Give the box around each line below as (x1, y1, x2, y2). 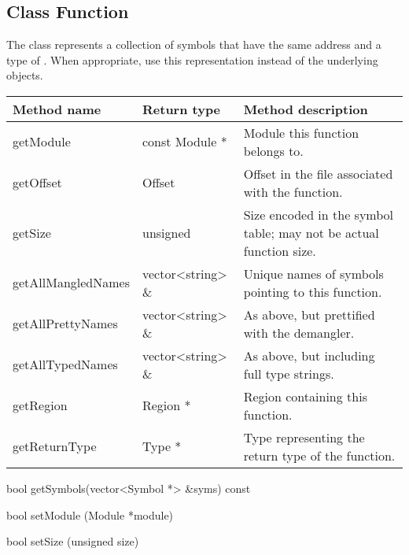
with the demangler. (243, 323, 355, 342)
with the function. (243, 182, 343, 201)
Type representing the (243, 427, 365, 446)
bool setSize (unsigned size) (6, 533, 139, 549)
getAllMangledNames (13, 273, 130, 292)
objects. (6, 67, 43, 83)
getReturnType (13, 437, 97, 456)
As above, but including (243, 346, 375, 364)
